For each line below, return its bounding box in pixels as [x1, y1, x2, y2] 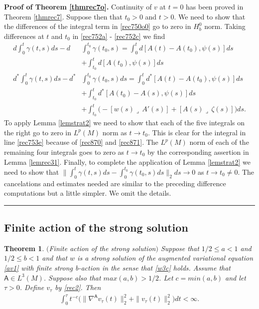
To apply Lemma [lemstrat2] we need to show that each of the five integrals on [4, 117, 245, 128]
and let [225, 272, 246, 283]
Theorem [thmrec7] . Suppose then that [4, 11, 123, 21]
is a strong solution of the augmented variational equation [77, 253, 254, 263]
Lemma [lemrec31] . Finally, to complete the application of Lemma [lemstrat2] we [4, 156, 251, 167]
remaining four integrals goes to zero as [4, 147, 125, 157]
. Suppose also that [43, 272, 101, 283]
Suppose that [160, 243, 199, 253]
